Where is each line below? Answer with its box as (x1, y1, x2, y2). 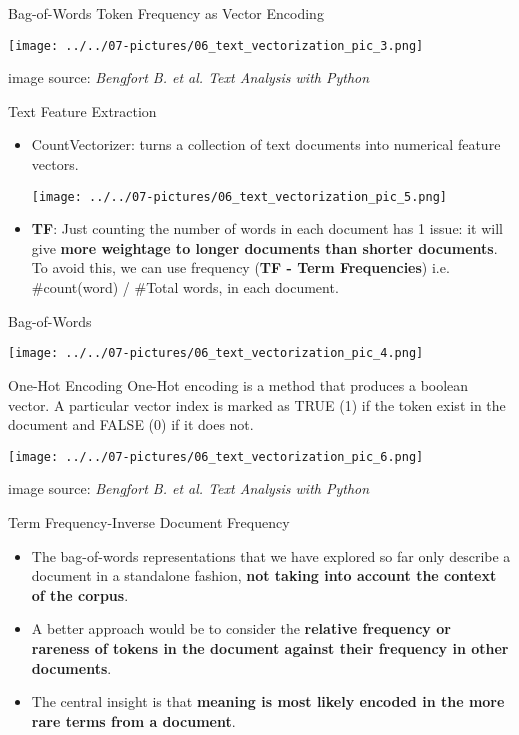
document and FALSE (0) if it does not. (8, 414, 254, 435)
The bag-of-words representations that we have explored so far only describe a (31, 545, 511, 566)
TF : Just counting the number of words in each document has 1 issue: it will (31, 218, 503, 239)
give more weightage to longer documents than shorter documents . (31, 237, 498, 258)
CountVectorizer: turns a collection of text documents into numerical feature (31, 134, 501, 155)
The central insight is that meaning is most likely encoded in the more (31, 691, 505, 712)
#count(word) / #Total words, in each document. (31, 277, 339, 298)
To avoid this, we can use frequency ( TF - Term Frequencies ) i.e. (31, 257, 450, 278)
